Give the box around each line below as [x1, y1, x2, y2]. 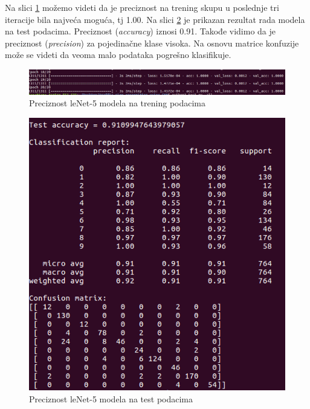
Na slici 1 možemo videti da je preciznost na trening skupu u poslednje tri [5, 1, 279, 13]
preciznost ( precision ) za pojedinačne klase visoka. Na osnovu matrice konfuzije [5, 36, 299, 49]
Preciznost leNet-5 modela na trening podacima [29, 97, 206, 109]
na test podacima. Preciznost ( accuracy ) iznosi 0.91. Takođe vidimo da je [5, 25, 276, 37]
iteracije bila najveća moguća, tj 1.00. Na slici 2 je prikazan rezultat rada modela [5, 13, 305, 25]
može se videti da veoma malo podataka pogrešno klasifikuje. [5, 48, 231, 61]
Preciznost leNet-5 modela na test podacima [29, 392, 193, 405]
